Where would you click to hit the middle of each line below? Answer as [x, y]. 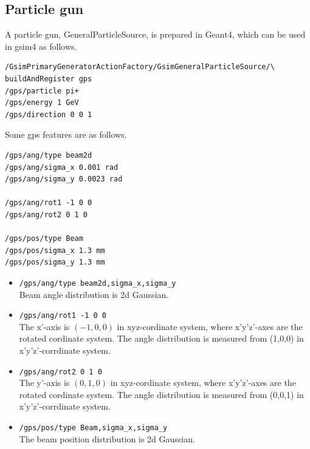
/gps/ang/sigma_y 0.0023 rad [64, 179]
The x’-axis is [44, 326]
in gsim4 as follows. [41, 46]
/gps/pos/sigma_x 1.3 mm [55, 250]
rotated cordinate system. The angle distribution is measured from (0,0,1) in [161, 394]
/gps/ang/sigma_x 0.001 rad [62, 167]
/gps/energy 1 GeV [42, 103]
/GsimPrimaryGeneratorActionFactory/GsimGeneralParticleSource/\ [140, 67]
